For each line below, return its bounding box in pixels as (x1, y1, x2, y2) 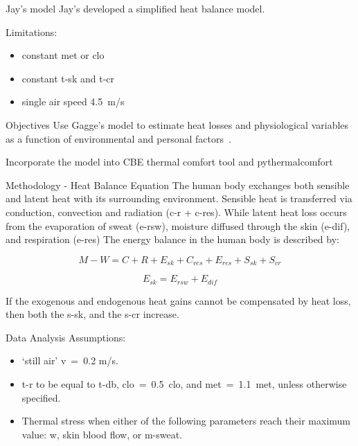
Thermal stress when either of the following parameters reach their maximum (21, 413, 351, 428)
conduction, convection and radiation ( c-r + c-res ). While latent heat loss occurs (6, 204, 347, 219)
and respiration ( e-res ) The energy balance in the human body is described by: (6, 232, 339, 247)
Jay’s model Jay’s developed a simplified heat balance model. (6, 1, 265, 15)
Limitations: (6, 24, 57, 39)
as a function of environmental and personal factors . (6, 131, 231, 145)
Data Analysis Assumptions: (6, 330, 126, 344)
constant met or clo (21, 48, 105, 62)
